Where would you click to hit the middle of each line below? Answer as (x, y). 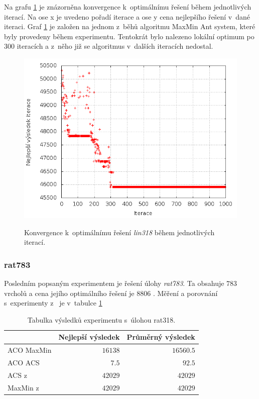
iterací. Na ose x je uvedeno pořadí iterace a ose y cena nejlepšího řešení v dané (127, 16)
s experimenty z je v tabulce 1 (53, 303)
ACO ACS (24, 363)
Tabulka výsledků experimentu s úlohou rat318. (101, 319)
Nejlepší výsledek (89, 337)
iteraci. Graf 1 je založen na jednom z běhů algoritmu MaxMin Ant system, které (130, 26)
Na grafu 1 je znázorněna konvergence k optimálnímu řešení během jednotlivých (128, 7)
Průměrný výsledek (161, 337)
